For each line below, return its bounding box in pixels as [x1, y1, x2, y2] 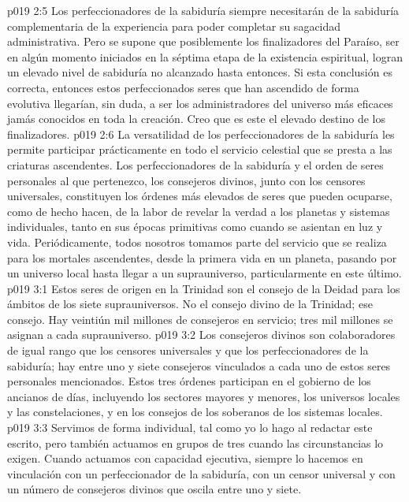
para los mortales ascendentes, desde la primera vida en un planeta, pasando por [7, 249, 397, 266]
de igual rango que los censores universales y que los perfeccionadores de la [7, 342, 369, 359]
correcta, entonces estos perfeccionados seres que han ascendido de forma [7, 79, 359, 95]
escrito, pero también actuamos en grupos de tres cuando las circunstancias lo [7, 434, 384, 451]
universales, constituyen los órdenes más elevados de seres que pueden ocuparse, [7, 188, 392, 204]
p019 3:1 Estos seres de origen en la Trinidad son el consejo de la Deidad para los [7, 280, 400, 296]
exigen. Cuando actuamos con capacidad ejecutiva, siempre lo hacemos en [7, 450, 363, 467]
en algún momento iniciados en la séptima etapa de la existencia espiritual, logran [7, 48, 403, 65]
